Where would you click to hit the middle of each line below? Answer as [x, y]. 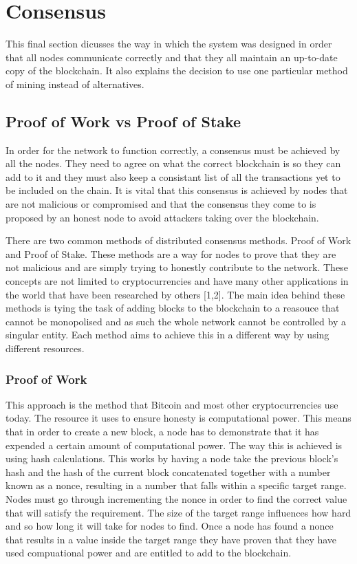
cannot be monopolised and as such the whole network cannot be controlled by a [176, 321]
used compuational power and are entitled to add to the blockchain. [149, 553]
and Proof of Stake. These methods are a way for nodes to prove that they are [171, 253]
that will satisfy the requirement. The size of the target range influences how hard [178, 512]
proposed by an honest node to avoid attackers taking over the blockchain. [162, 217]
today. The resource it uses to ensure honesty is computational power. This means [178, 418]
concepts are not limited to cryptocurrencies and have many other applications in [177, 281]
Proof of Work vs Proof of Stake [123, 121]
